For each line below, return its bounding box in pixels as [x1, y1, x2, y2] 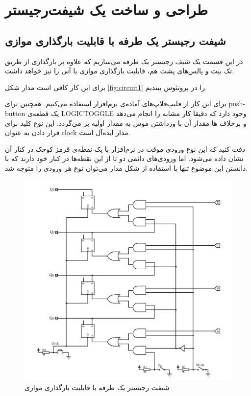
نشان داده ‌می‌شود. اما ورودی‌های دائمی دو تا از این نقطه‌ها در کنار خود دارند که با [5, 153, 244, 163]
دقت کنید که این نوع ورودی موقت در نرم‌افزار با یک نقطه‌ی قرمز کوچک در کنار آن [5, 143, 246, 154]
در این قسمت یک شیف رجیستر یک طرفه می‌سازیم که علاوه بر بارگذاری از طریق [5, 56, 243, 66]
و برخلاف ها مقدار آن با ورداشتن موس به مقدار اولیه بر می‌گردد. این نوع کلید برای [5, 117, 247, 128]
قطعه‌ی [27, 108, 49, 118]
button [5, 108, 25, 118]
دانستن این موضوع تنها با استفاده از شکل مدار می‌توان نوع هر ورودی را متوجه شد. [5, 163, 248, 173]
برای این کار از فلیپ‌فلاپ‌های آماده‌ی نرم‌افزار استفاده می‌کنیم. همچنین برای [5, 98, 226, 109]
